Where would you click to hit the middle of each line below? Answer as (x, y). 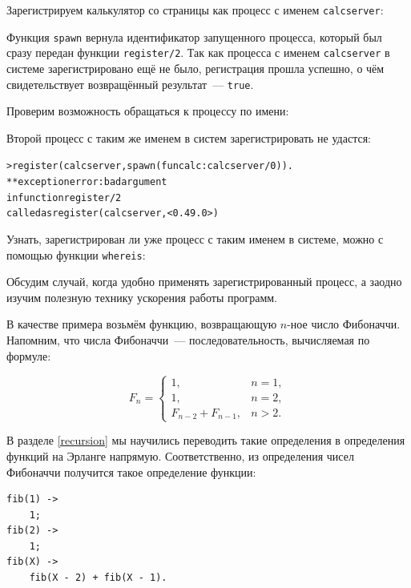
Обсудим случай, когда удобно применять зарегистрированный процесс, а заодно (204, 282)
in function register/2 (64, 197)
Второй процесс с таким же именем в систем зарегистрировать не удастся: (189, 137)
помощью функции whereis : (76, 254)
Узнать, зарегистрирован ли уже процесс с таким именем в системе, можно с (195, 239)
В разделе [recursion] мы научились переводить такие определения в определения (206, 440)
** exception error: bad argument (87, 182)
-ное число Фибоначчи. (344, 324)
